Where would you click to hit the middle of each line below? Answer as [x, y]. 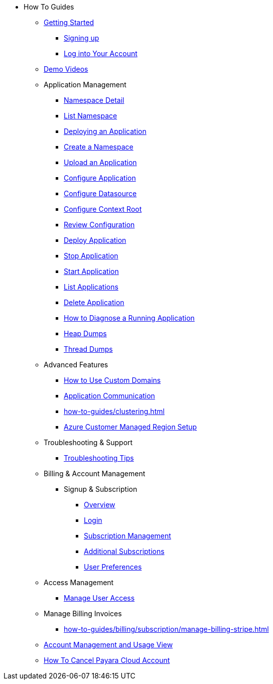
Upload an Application [100, 162]
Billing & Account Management [95, 473]
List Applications [91, 287]
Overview [100, 505]
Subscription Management [127, 536]
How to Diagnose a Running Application [129, 318]
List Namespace [91, 116]
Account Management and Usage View [108, 645]
